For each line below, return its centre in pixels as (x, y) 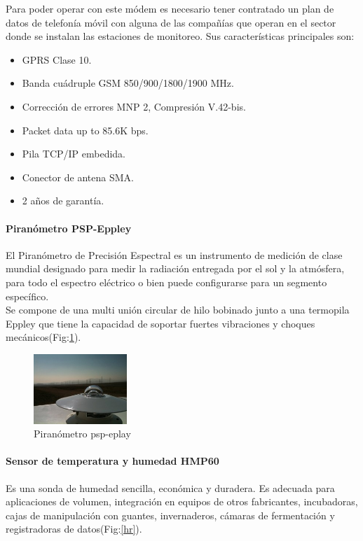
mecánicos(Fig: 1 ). (43, 337)
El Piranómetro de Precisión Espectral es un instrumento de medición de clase (174, 254)
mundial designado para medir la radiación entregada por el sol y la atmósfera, (175, 268)
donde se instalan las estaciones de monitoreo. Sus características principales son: (180, 36)
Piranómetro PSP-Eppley (69, 228)
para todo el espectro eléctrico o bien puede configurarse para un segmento (166, 282)
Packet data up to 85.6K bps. (85, 130)
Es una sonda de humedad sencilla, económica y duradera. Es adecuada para (170, 487)
